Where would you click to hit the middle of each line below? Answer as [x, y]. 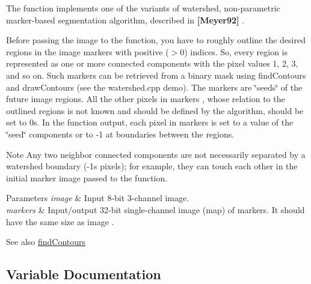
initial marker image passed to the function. [87, 177]
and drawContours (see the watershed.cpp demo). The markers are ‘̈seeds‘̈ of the [154, 87]
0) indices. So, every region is [234, 51]
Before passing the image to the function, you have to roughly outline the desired [156, 40]
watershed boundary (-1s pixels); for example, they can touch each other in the [152, 166]
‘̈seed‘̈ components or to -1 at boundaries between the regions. [120, 134]
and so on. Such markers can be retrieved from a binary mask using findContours [156, 75]
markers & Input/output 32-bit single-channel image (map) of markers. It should [155, 209]
